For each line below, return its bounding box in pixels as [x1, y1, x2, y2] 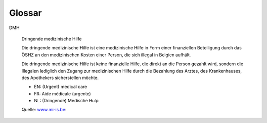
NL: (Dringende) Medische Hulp [34, 98, 99, 104]
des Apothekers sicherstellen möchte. [21, 75, 99, 81]
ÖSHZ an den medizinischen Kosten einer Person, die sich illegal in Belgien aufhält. [21, 52, 191, 58]
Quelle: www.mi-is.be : [21, 107, 67, 113]
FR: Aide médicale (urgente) [34, 90, 91, 96]
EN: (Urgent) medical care [34, 84, 88, 90]
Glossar [9, 7, 42, 18]
